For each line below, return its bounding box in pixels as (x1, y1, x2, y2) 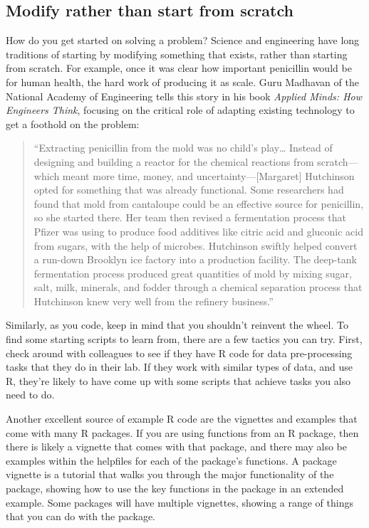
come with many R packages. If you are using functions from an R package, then (6, 425, 359, 440)
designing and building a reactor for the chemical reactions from (33, 154, 314, 169)
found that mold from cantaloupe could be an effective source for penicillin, (33, 196, 364, 211)
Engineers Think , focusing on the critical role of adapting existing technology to (6, 102, 355, 117)
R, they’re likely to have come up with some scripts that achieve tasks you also (6, 373, 351, 388)
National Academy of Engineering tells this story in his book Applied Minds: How (6, 88, 362, 103)
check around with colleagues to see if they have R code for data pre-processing (6, 345, 353, 360)
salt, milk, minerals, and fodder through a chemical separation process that (33, 280, 363, 295)
